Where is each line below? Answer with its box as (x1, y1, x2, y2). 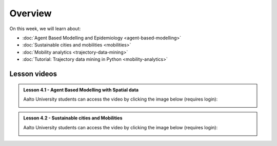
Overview (9, 8, 52, 19)
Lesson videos (9, 69, 57, 78)
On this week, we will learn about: (9, 26, 81, 32)
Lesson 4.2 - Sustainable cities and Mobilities (23, 115, 123, 121)
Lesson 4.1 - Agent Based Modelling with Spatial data (23, 87, 138, 93)
